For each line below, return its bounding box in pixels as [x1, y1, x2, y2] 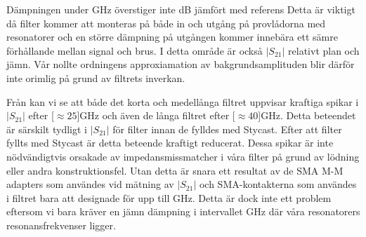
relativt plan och [288, 43, 360, 57]
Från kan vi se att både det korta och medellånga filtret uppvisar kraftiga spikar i [6, 94, 359, 109]
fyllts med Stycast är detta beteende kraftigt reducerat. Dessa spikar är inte [6, 135, 334, 150]
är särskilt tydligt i [6, 121, 87, 136]
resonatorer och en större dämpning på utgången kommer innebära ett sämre [6, 29, 338, 44]
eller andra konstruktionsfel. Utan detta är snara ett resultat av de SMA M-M [6, 163, 344, 177]
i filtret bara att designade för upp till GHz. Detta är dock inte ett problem [6, 190, 332, 205]
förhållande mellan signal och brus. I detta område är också [6, 43, 263, 57]
